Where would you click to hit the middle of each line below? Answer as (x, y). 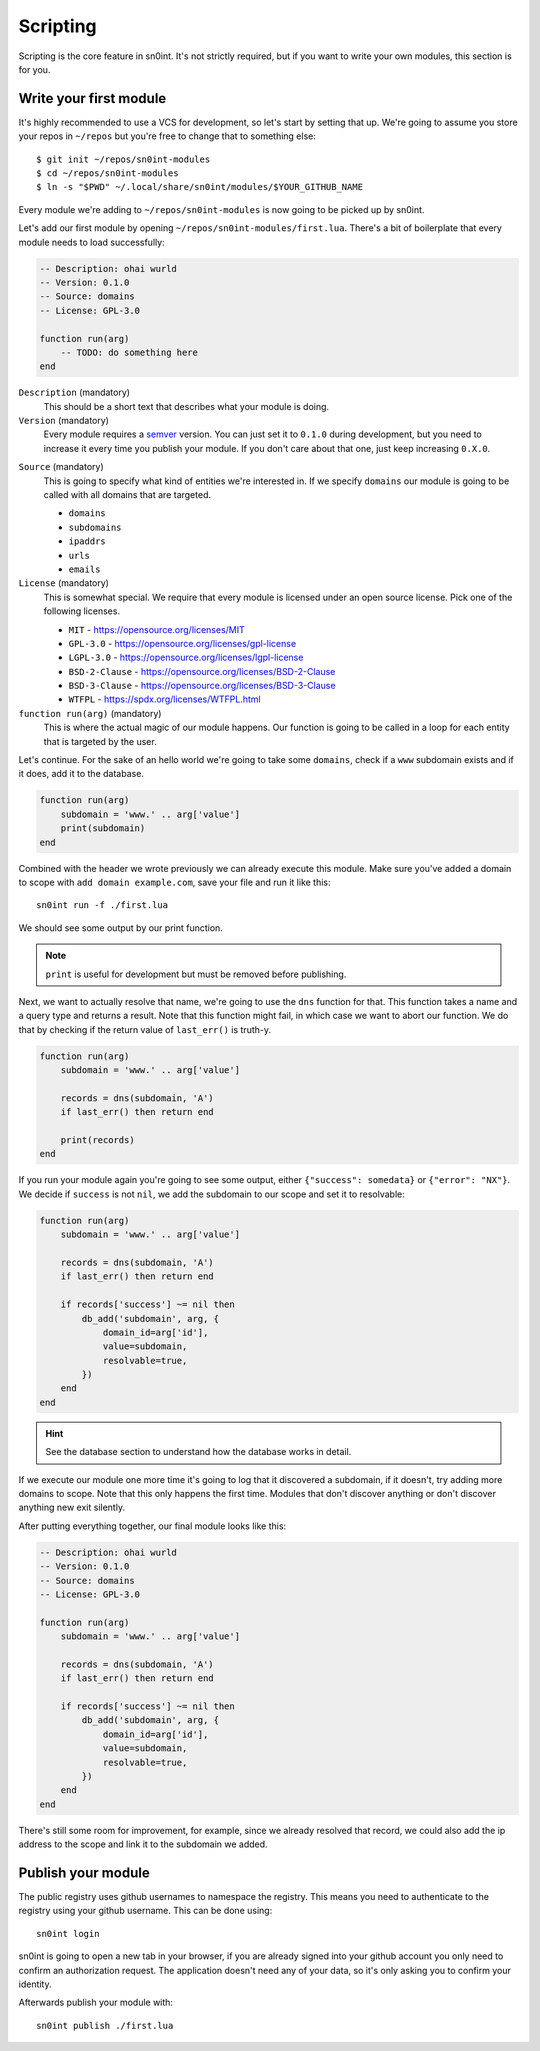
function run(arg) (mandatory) (90, 713)
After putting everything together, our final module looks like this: (152, 1526)
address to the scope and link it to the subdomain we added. (143, 1844)
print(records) (97, 1140)
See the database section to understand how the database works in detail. (198, 1452)
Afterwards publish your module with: (96, 2002)
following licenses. (81, 611)
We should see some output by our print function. (121, 927)
